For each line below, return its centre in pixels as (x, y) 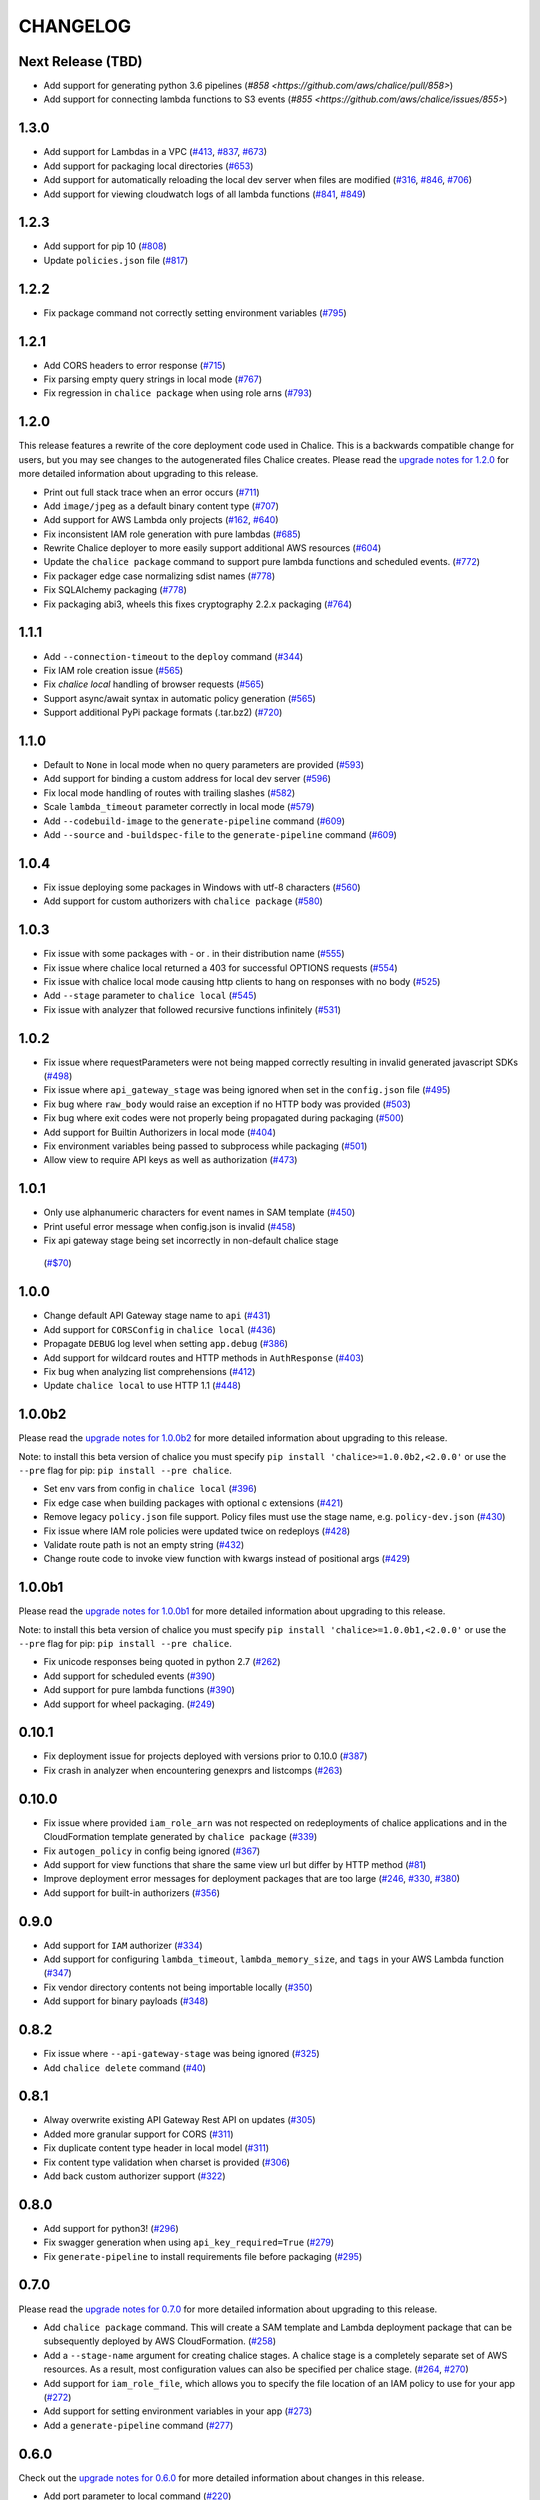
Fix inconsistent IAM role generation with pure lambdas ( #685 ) (172, 534)
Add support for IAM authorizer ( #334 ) (123, 1945)
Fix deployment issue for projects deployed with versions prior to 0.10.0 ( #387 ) (205, 1756)
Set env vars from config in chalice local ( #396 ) (150, 1489)
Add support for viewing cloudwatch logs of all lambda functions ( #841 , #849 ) (205, 194)
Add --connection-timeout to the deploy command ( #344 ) (173, 656)
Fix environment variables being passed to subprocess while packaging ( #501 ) (205, 1146)
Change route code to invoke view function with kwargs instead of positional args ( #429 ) (227, 1559)
